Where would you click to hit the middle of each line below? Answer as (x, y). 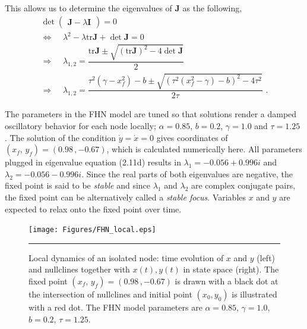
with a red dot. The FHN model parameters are (115, 307)
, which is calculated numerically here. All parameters (204, 149)
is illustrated (254, 294)
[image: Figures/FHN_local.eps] (92, 230)
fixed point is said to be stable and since (78, 185)
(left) (266, 257)
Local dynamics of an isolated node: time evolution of (126, 257)
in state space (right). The (231, 269)
